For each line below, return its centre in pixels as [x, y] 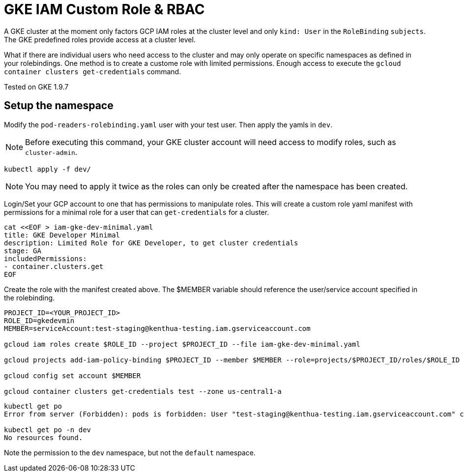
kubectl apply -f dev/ [48, 169]
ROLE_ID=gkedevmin [39, 320]
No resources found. [43, 437]
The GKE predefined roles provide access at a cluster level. [100, 39]
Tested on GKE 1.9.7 [36, 87]
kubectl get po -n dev [48, 430]
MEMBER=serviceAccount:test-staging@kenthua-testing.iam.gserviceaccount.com [157, 328]
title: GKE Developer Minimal [62, 235]
